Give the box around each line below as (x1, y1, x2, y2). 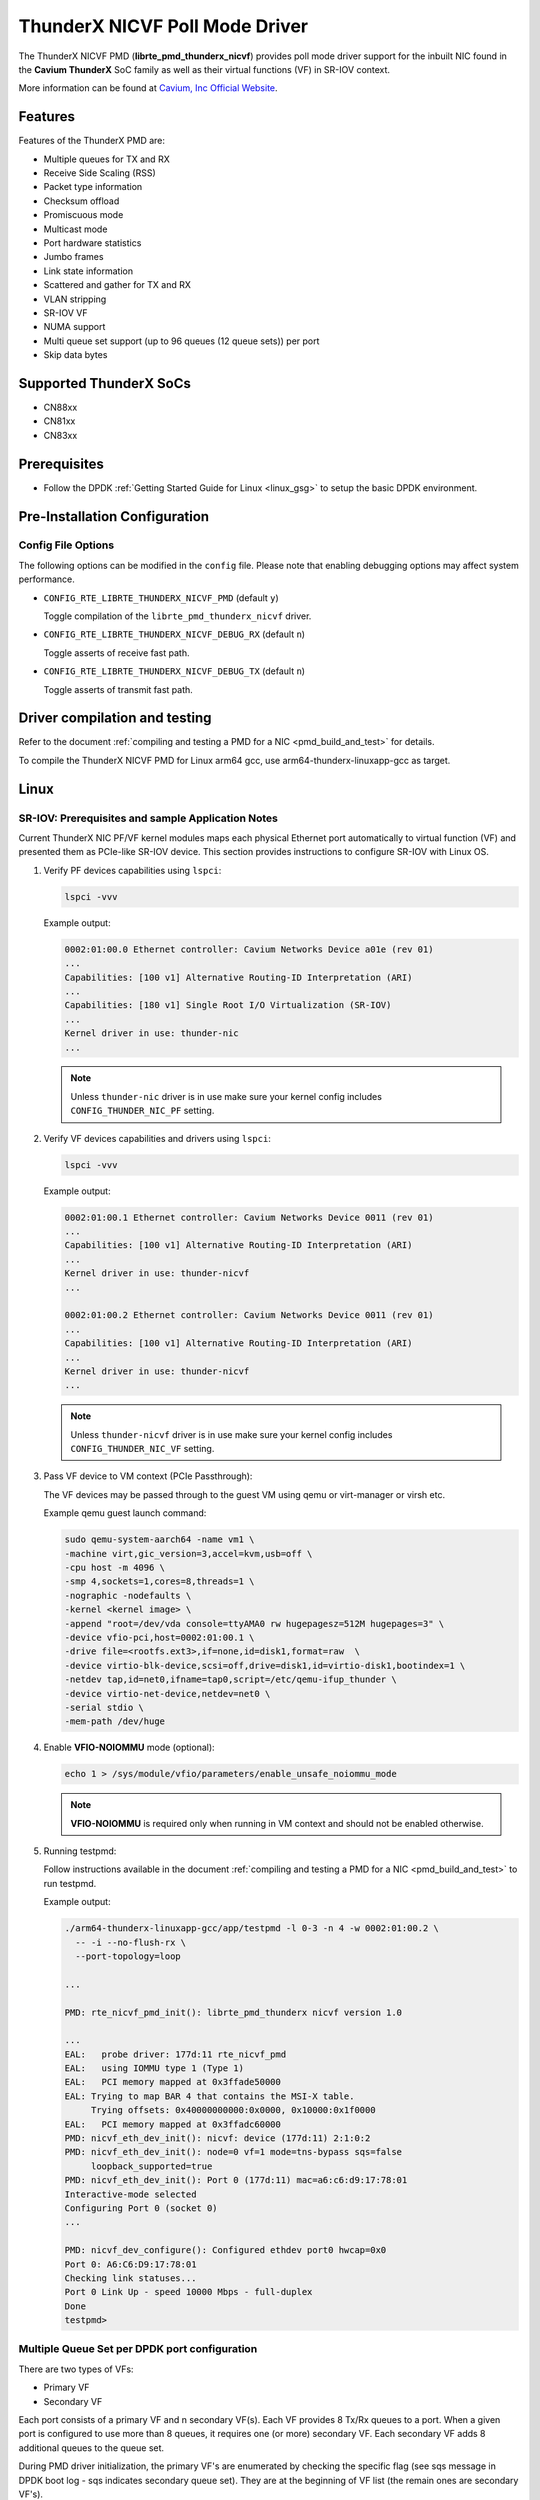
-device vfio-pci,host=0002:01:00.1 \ (64, 1631, 255, 1643)
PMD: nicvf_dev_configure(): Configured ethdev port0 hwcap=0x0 (64, 2245, 387, 2256)
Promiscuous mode (43, 209, 124, 221)
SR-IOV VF (43, 306, 88, 319)
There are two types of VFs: (18, 2363, 134, 2375)
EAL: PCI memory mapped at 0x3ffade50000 (64, 2076, 282, 2088)
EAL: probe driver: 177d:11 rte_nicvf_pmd (64, 2048, 287, 2060)
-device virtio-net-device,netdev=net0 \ (64, 1688, 271, 1699)
